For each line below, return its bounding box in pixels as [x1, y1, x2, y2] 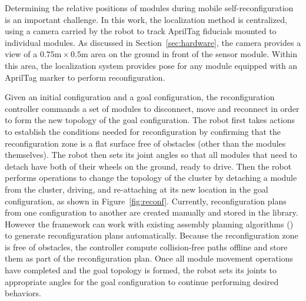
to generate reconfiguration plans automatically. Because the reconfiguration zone [5, 229, 298, 242]
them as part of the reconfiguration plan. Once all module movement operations [5, 252, 293, 264]
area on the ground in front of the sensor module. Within [91, 48, 298, 60]
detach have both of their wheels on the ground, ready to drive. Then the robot [5, 160, 292, 172]
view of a [5, 48, 38, 60]
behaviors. [5, 287, 41, 299]
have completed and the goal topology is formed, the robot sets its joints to [5, 264, 277, 276]
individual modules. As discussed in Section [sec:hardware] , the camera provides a [5, 36, 301, 48]
